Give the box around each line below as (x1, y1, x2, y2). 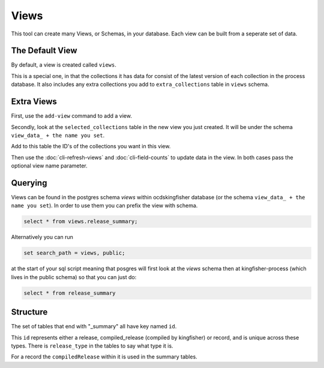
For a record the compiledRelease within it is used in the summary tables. (11, 353, 197, 360)
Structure (11, 307, 48, 318)
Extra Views (11, 97, 57, 107)
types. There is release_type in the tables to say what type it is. (11, 342, 173, 349)
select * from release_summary (23, 289, 116, 297)
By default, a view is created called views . (11, 61, 116, 68)
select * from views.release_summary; (23, 218, 138, 225)
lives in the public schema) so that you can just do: (11, 273, 137, 280)
